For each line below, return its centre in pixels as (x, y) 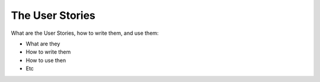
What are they (43, 44)
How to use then (46, 60)
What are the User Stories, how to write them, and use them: (85, 33)
